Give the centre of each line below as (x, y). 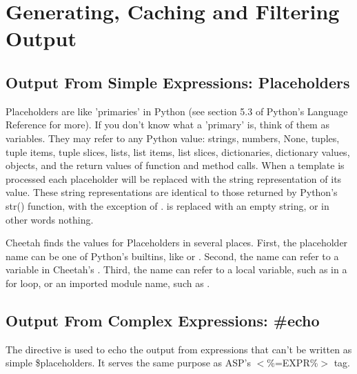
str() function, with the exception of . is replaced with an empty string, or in (167, 205)
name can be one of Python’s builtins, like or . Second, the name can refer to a (172, 256)
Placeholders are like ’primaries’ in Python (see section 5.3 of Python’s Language (177, 111)
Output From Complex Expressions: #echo (163, 320)
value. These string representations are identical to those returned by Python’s (172, 192)
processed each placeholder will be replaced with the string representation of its (174, 178)
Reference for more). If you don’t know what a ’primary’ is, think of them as (167, 125)
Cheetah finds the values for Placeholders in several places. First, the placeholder (177, 243)
